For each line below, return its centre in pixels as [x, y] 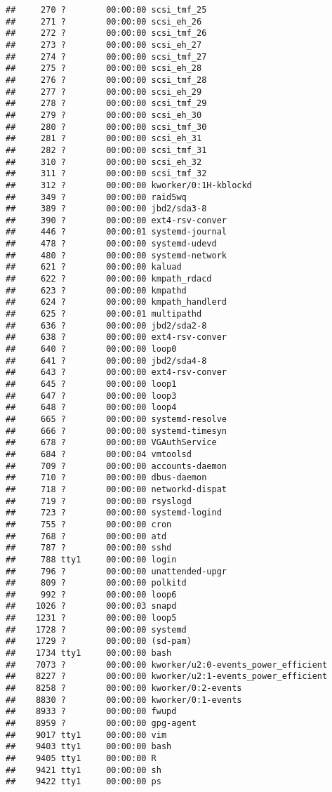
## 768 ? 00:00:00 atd [86, 536]
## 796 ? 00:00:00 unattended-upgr [116, 571]
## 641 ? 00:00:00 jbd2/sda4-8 [106, 361]
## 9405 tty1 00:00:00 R [81, 758]
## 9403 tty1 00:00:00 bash [89, 747]
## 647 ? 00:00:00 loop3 [91, 396]
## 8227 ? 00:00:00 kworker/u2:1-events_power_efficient [167, 676]
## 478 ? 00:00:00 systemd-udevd [111, 244]
